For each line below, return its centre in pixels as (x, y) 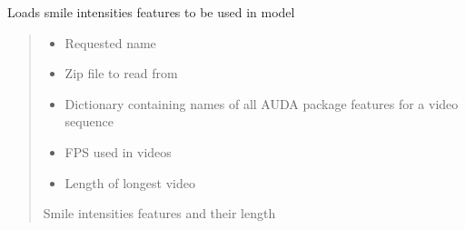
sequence (89, 121)
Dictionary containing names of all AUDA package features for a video (262, 103)
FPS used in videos (118, 151)
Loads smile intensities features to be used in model (151, 12)
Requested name (110, 42)
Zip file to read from (121, 73)
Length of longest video (130, 182)
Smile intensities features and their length (159, 213)
